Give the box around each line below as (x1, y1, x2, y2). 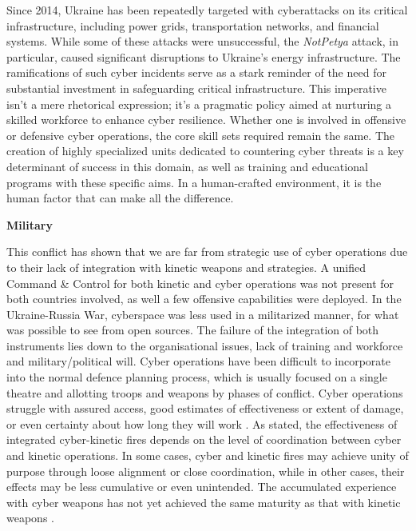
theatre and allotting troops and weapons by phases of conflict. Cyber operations (6, 384, 403, 401)
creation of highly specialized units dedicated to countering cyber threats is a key (6, 142, 404, 159)
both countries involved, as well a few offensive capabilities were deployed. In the (6, 290, 402, 307)
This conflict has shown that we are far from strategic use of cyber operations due (6, 243, 408, 260)
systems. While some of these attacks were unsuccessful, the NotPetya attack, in (6, 33, 399, 50)
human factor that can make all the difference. (6, 190, 234, 206)
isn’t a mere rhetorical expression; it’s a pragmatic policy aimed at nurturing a (6, 95, 392, 112)
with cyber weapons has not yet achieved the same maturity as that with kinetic (6, 493, 401, 510)
